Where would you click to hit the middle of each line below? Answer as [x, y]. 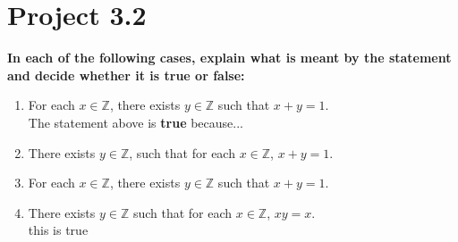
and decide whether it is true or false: [126, 75]
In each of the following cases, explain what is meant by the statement [229, 58]
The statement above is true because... [136, 122]
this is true [58, 230]
